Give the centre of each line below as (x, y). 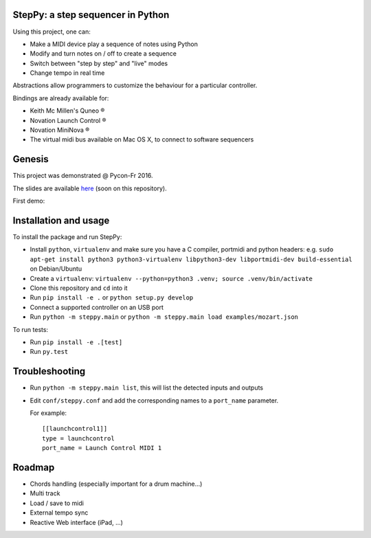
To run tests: (30, 329)
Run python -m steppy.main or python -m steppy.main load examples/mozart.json (164, 317)
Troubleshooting (49, 371)
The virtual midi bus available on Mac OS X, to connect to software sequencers (142, 139)
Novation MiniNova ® (60, 130)
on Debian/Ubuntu (56, 269)
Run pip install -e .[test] (76, 342)
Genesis (31, 159)
